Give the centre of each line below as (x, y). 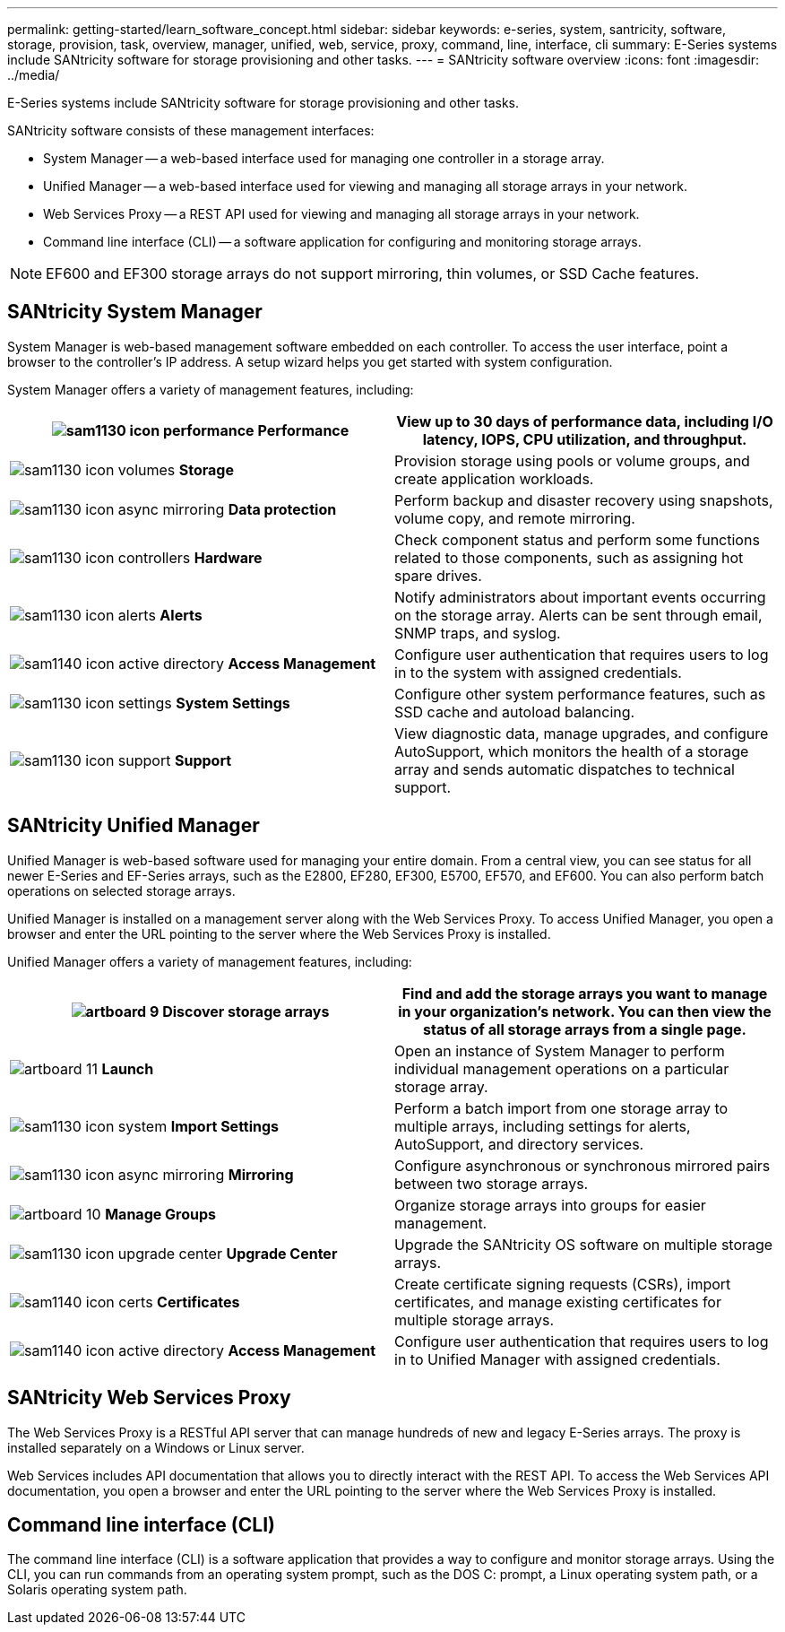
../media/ (34, 75)
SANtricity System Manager (135, 312)
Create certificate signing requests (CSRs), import (563, 1284)
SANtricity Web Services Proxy (149, 1398)
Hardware (228, 557)
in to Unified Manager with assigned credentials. (557, 1359)
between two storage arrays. (492, 1183)
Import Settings (225, 1126)
